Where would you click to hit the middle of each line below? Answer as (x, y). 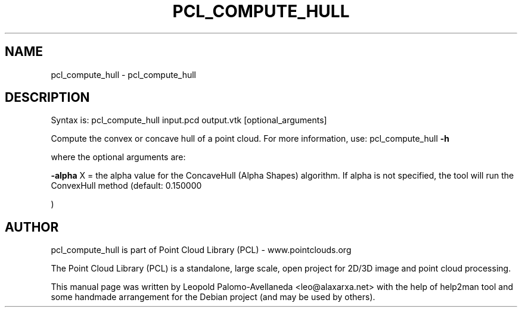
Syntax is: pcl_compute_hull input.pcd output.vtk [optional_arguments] (189, 120)
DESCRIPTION (47, 98)
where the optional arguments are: (118, 157)
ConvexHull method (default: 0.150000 (126, 186)
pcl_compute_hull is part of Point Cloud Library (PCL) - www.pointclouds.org (201, 250)
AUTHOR (32, 227)
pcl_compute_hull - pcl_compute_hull (124, 74)
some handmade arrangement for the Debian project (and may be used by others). (213, 297)
